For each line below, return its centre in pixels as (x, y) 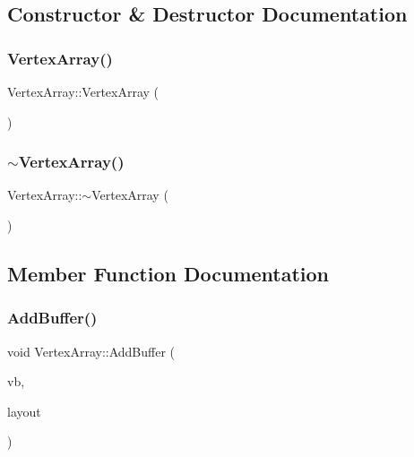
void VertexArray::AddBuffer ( (91, 351)
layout (24, 411)
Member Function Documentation (168, 273)
